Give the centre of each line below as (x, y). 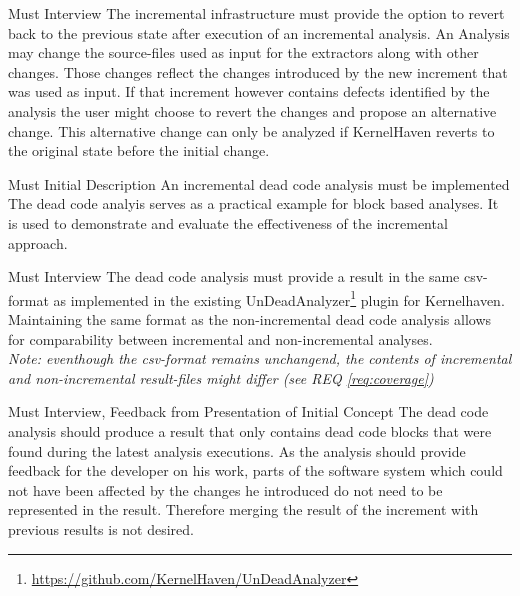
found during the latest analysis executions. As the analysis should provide (237, 450)
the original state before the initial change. (139, 150)
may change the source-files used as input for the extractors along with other (243, 52)
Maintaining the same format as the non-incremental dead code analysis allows (250, 318)
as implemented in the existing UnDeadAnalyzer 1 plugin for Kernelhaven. (279, 298)
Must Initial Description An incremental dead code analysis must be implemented (259, 183)
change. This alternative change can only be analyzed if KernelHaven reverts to (251, 130)
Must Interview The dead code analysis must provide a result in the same (234, 276)
